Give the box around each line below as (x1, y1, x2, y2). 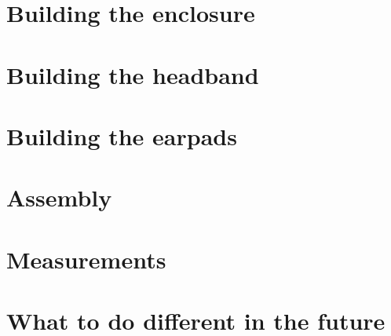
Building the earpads (6, 119, 237, 152)
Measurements (6, 243, 166, 275)
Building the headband (6, 58, 259, 90)
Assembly (6, 181, 112, 214)
